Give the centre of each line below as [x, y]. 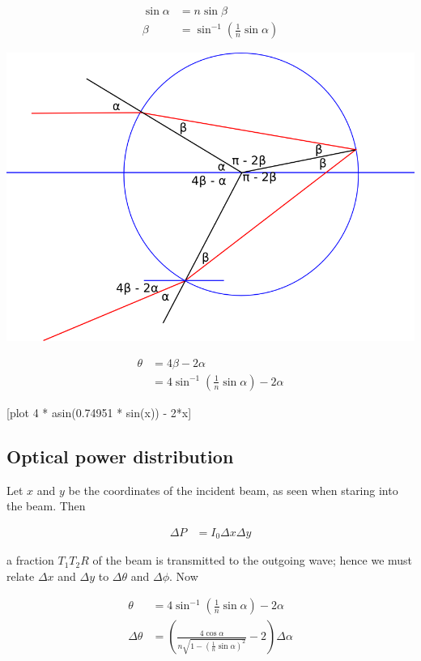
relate [21, 576]
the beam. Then [46, 506]
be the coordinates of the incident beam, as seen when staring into [233, 490]
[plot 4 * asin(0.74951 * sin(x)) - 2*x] [99, 412]
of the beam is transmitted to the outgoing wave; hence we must [253, 560]
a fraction [30, 560]
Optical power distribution [120, 456]
